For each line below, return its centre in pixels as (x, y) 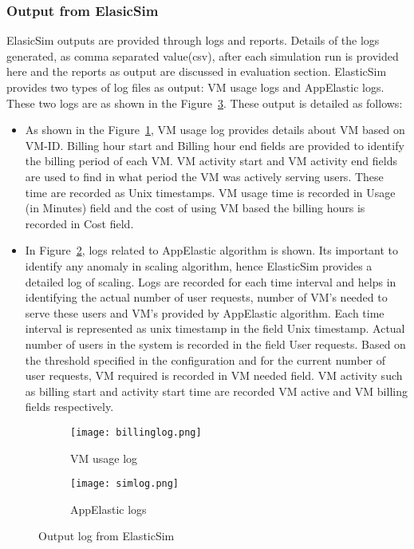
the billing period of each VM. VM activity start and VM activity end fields (211, 161)
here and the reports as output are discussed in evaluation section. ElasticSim (197, 71)
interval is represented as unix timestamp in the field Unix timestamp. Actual (215, 328)
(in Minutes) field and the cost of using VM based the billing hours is (195, 208)
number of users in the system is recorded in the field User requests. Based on (215, 344)
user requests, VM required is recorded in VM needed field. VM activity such (214, 375)
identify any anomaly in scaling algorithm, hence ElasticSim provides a (199, 265)
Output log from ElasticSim (106, 536)
